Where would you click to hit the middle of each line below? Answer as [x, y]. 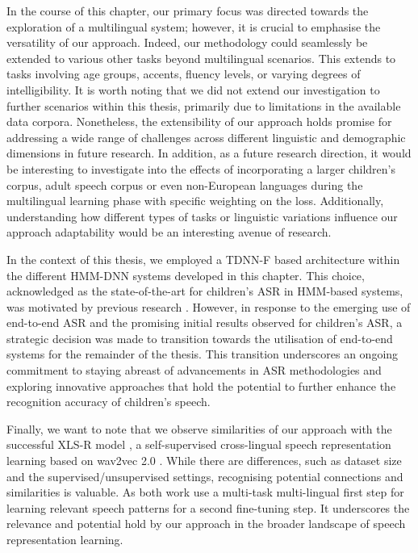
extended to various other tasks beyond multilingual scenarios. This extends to [201, 58]
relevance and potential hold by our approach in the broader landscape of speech [206, 524]
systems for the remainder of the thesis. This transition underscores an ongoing [203, 354]
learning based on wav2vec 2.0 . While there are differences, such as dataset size [204, 461]
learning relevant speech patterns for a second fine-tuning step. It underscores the [208, 507]
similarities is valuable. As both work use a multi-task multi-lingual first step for [205, 492]
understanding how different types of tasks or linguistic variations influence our [202, 216]
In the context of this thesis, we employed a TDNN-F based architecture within [203, 259]
